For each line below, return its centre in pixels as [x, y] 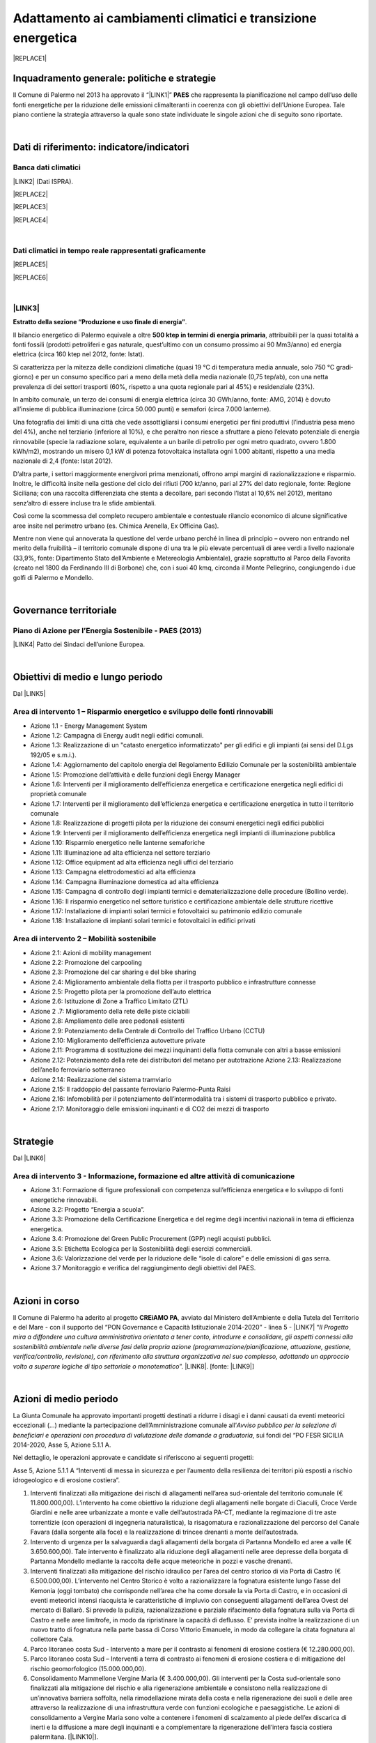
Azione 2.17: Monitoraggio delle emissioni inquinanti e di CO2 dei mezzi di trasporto [150, 1109]
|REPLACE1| [30, 59]
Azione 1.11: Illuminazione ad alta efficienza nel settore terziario [120, 852]
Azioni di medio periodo [65, 1399]
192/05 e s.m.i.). [53, 755]
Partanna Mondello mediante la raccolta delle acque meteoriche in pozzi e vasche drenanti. [162, 1561]
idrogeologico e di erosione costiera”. [66, 1480]
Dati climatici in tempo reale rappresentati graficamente [109, 250]
